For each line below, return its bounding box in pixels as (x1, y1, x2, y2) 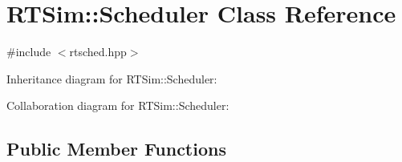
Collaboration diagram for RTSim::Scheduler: (6, 97, 229, 114)
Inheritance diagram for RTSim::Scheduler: (6, 70, 217, 87)
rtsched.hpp (69, 43, 127, 60)
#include (6, 43, 51, 60)
